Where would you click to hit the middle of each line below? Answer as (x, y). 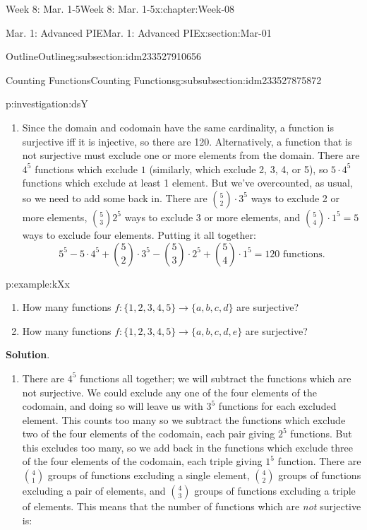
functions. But (321, 434)
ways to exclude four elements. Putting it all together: (139, 234)
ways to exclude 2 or (295, 198)
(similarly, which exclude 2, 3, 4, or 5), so (239, 169)
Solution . (28, 354)
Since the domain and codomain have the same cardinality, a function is (178, 127)
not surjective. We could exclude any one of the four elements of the (169, 392)
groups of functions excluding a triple (275, 491)
